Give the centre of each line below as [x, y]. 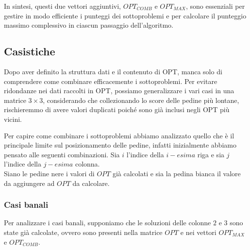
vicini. [13, 119]
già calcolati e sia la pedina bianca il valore [176, 173]
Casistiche [30, 51]
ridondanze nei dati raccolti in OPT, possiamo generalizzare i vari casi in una [119, 91]
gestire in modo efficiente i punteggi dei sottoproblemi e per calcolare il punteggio [125, 15]
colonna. [87, 164]
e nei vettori [198, 232]
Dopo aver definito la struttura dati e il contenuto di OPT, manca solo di [113, 71]
